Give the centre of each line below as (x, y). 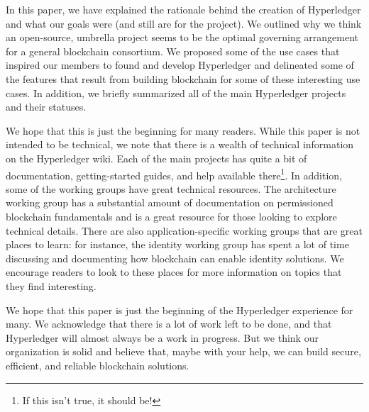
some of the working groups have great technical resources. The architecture (171, 188)
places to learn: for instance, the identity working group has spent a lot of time (177, 244)
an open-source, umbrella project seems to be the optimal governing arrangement (182, 37)
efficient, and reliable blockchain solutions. (98, 365)
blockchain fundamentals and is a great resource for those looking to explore (171, 216)
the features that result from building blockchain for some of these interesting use (183, 78)
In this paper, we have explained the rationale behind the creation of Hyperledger (183, 9)
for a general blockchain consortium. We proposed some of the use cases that (173, 51)
